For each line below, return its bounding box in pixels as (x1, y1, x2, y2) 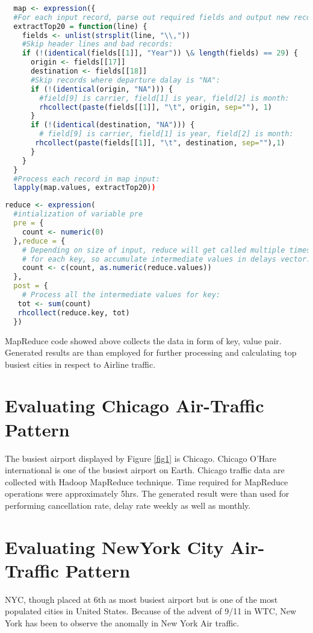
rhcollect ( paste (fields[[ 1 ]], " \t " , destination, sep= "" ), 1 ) (35, 139, 285, 147)
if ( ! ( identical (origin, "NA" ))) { (30, 84, 173, 93)
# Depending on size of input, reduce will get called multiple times (22, 245, 311, 254)
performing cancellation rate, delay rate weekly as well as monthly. (5, 499, 251, 511)
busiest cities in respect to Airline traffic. (5, 357, 156, 370)
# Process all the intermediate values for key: (22, 291, 220, 299)
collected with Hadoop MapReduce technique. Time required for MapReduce (5, 475, 288, 488)
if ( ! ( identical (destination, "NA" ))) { (30, 121, 195, 130)
